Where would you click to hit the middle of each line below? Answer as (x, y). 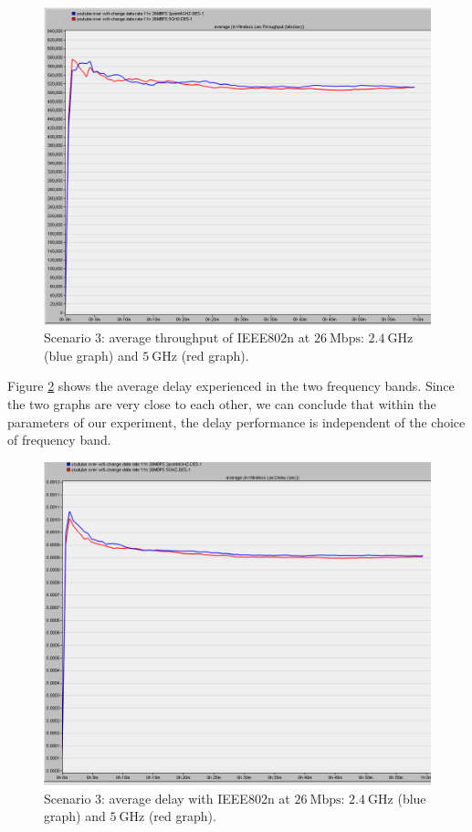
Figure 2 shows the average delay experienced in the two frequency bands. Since (231, 386)
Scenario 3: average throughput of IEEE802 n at (177, 337)
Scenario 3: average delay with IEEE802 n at (167, 798)
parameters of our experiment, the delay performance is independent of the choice (236, 421)
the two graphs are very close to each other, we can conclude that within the (222, 404)
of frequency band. (59, 440)
